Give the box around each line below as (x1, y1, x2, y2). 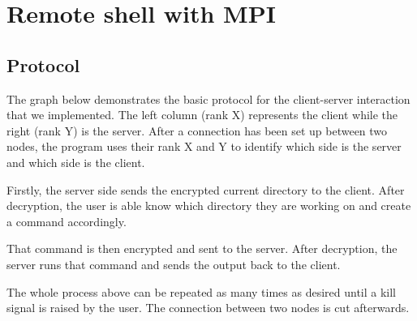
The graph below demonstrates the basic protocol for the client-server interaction (6, 90, 411, 107)
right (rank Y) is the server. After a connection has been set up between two (6, 122, 388, 139)
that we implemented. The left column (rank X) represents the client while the (6, 106, 398, 123)
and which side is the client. (6, 153, 145, 170)
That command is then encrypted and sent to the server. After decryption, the (6, 240, 398, 257)
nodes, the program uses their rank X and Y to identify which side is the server (6, 138, 402, 155)
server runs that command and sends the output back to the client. (6, 255, 341, 272)
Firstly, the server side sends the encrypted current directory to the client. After (6, 181, 405, 198)
